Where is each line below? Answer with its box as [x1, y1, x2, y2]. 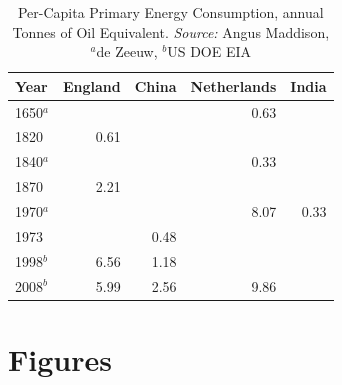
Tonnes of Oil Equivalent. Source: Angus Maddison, [12, 21, 330, 42]
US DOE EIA [167, 41, 252, 62]
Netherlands [190, 75, 277, 96]
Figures [8, 338, 112, 379]
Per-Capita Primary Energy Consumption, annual [17, 2, 324, 22]
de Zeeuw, [96, 41, 158, 62]
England [62, 75, 121, 96]
